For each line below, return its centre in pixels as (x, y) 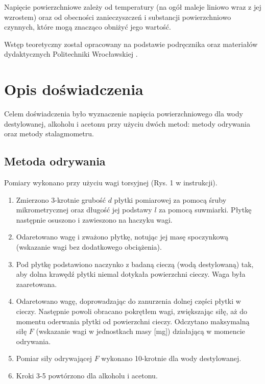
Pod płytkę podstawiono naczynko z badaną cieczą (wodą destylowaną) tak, (135, 264)
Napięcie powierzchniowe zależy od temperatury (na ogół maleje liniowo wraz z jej (133, 7)
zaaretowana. (37, 284)
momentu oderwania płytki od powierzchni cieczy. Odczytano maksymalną (133, 321)
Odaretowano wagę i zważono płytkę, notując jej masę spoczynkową (122, 237)
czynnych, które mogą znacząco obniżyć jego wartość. (88, 27)
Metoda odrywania (55, 161)
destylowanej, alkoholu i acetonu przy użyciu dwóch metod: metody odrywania (127, 123)
